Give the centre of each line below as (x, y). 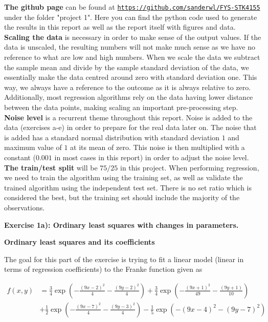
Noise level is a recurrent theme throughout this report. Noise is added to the (128, 117)
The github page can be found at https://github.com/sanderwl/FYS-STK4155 (132, 7)
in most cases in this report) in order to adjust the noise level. (152, 157)
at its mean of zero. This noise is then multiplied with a (158, 147)
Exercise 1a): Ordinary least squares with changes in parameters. (121, 224)
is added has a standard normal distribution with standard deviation (112, 137)
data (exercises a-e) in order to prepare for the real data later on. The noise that (130, 127)
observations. (25, 207)
